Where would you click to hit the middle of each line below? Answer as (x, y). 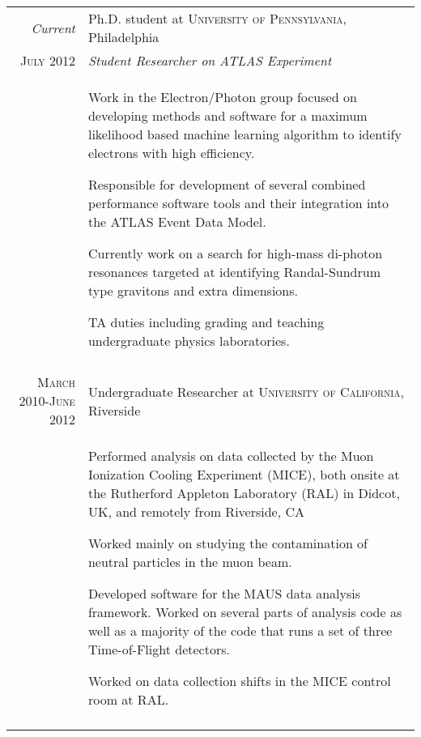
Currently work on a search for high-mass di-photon (235, 253)
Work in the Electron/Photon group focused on (222, 97)
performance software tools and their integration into (238, 203)
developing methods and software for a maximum (228, 115)
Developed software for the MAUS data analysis (224, 593)
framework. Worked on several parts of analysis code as (245, 612)
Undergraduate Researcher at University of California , (246, 391)
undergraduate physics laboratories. (189, 341)
